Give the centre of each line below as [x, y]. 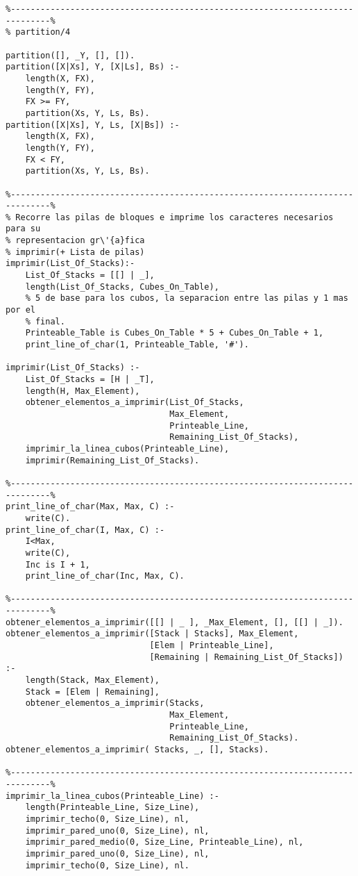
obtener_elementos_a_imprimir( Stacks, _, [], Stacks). [137, 750]
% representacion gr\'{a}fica [75, 241]
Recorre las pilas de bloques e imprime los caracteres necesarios [174, 217]
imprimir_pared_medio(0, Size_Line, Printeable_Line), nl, [164, 842]
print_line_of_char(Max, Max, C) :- [90, 507]
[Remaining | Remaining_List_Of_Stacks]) [246, 657]
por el [20, 310]
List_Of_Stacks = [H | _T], [90, 379]
